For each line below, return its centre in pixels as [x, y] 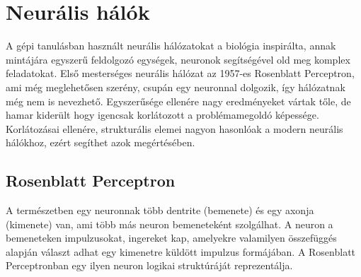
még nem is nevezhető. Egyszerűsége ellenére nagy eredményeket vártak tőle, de [178, 101]
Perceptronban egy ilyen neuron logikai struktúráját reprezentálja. [149, 265]
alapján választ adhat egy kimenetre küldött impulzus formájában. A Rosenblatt [181, 251]
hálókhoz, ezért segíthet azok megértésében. [101, 142]
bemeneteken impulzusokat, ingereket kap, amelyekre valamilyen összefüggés [171, 238]
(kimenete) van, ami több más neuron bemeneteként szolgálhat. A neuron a [170, 224]
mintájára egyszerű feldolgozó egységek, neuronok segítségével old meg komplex [178, 59]
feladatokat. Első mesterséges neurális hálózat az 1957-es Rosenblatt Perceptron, [180, 73]
